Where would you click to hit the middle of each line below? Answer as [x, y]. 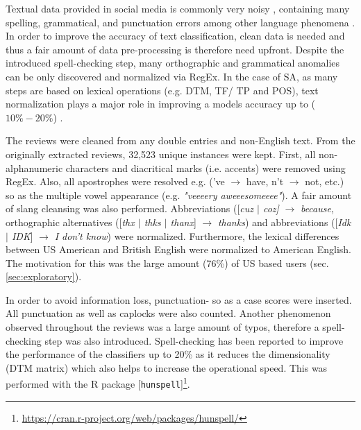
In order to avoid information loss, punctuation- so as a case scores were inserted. [179, 299]
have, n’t [265, 181]
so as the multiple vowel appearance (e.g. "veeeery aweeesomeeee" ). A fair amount [179, 195]
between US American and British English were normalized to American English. [179, 249]
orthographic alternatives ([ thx [70, 222]
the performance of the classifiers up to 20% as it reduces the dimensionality [168, 354]
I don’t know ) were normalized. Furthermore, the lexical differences [197, 235]
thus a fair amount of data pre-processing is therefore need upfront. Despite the [175, 49]
